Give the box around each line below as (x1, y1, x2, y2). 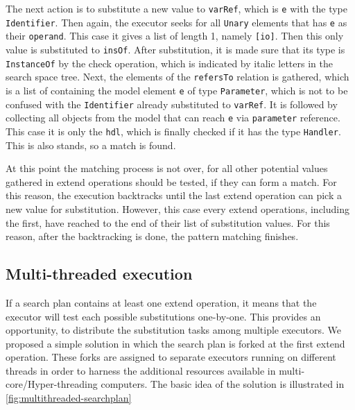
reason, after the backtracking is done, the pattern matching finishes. (6, 229, 299, 244)
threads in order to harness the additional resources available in (6, 363, 276, 377)
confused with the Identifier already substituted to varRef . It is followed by (6, 96, 338, 111)
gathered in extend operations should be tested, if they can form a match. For (6, 174, 337, 189)
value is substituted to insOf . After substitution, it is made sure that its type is (6, 42, 345, 56)
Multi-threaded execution (6, 263, 193, 284)
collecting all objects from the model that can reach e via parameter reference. (6, 110, 340, 125)
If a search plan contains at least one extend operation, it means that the (6, 295, 317, 309)
